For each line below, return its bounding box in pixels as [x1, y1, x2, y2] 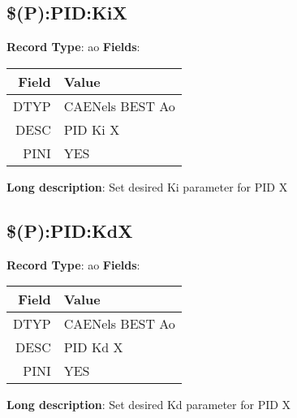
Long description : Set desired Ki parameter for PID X [6, 178, 288, 195]
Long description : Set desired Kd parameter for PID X [6, 396, 291, 413]
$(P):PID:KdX [6, 218, 133, 243]
